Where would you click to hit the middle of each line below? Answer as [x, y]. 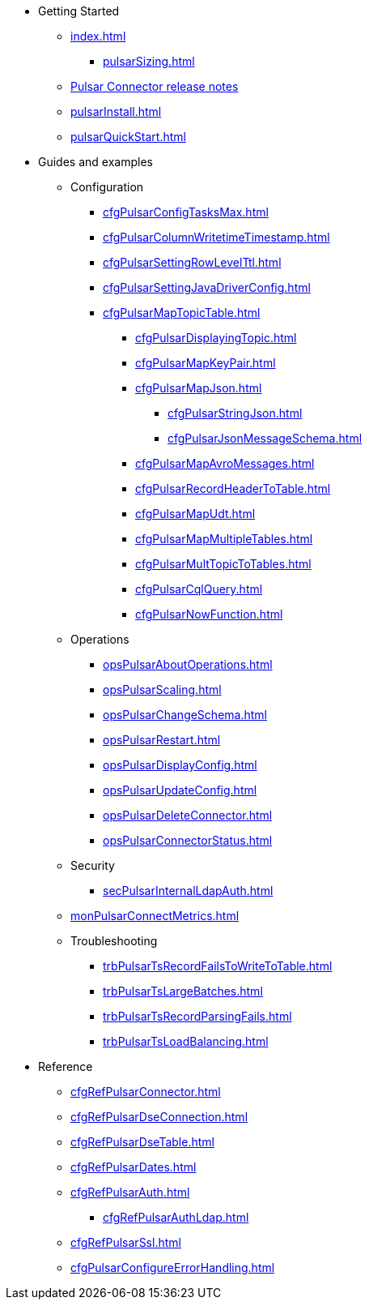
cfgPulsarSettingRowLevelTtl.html [192, 262]
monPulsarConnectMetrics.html [155, 916]
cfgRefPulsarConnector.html [146, 1092]
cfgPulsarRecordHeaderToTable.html [233, 488]
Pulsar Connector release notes [155, 86]
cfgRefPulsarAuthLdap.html [176, 1217]
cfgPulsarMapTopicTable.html [182, 313]
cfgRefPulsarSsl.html [126, 1242]
